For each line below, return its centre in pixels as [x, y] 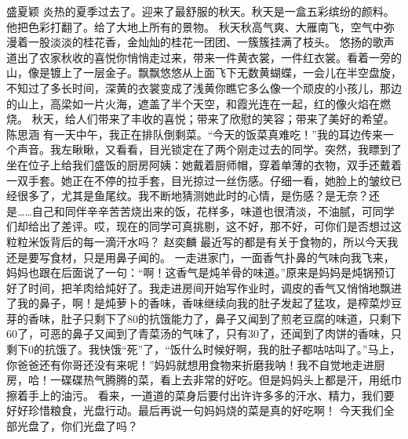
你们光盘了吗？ [99, 426]
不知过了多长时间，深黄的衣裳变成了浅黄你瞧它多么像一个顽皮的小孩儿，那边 [204, 87]
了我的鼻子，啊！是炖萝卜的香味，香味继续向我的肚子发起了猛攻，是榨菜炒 [199, 303]
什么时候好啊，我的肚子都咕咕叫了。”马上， [291, 349]
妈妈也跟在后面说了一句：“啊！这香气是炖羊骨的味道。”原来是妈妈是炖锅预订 [201, 272]
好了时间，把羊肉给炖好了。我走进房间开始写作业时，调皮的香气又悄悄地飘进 [204, 287]
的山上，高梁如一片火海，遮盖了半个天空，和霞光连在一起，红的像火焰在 [193, 103]
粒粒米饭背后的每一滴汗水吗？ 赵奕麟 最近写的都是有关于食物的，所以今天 [197, 241]
